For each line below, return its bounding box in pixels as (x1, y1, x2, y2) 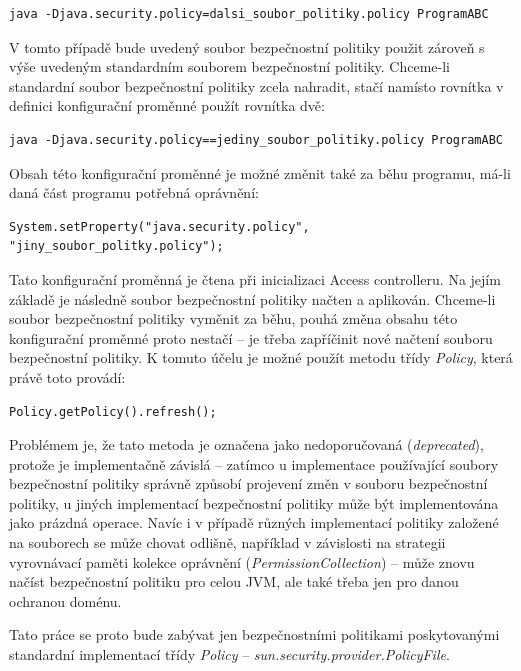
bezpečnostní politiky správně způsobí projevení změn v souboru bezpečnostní (9, 473, 488, 494)
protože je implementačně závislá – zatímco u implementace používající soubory (9, 453, 499, 474)
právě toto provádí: (9, 366, 126, 387)
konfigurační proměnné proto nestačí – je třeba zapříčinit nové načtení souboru (9, 327, 493, 348)
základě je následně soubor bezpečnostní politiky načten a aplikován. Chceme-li (9, 288, 496, 309)
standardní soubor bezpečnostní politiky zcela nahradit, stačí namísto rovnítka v (9, 75, 504, 96)
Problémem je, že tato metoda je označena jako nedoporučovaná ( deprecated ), (9, 434, 484, 455)
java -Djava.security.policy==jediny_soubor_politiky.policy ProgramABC (9, 132, 503, 147)
